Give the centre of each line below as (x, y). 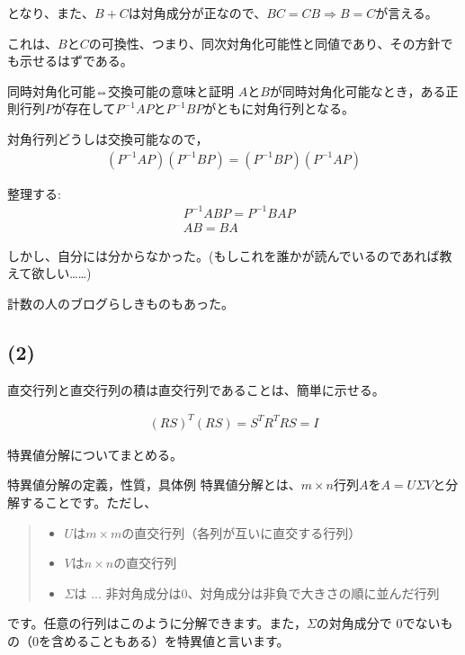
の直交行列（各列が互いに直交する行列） (241, 532)
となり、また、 (51, 13)
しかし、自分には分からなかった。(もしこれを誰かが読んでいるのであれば (224, 255)
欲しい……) (62, 273)
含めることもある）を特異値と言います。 (170, 641)
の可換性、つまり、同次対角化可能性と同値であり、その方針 (264, 43)
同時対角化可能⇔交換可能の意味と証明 (121, 90)
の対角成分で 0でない (378, 623)
